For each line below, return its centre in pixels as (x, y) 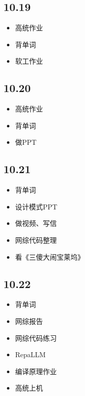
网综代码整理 (36, 240)
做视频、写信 (36, 223)
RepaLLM (30, 354)
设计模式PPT (36, 206)
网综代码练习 (36, 338)
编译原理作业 (36, 371)
